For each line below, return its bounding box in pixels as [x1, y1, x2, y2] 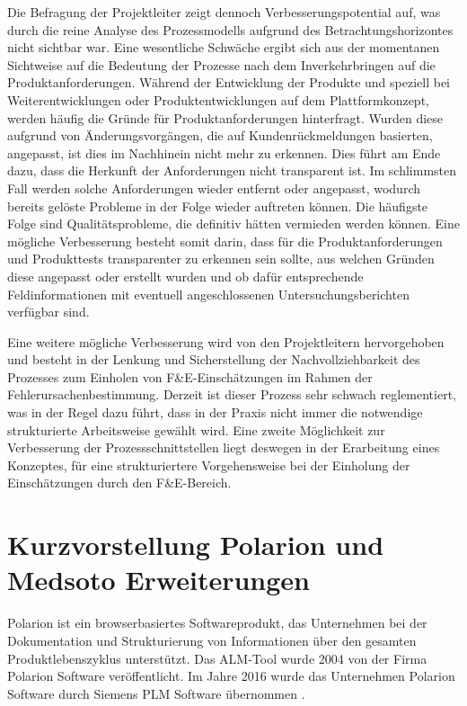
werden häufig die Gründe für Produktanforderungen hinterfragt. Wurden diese [7, 108, 444, 127]
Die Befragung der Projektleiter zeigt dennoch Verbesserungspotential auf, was [7, 3, 441, 21]
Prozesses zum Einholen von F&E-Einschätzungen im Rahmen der [7, 367, 373, 386]
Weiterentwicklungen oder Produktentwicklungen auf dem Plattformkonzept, [7, 90, 429, 109]
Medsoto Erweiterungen [7, 561, 310, 598]
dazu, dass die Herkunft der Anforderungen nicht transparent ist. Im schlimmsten [7, 161, 457, 180]
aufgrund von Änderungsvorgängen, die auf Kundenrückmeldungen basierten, [7, 126, 433, 145]
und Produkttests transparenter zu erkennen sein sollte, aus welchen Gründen [7, 249, 435, 268]
